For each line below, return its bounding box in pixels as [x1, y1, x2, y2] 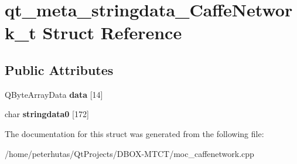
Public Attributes [5, 60, 114, 78]
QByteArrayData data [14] [5, 88, 103, 100]
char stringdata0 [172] [5, 108, 89, 120]
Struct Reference [42, 20, 182, 45]
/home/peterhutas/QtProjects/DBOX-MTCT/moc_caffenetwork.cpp [5, 147, 254, 159]
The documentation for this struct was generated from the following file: [5, 127, 264, 139]
